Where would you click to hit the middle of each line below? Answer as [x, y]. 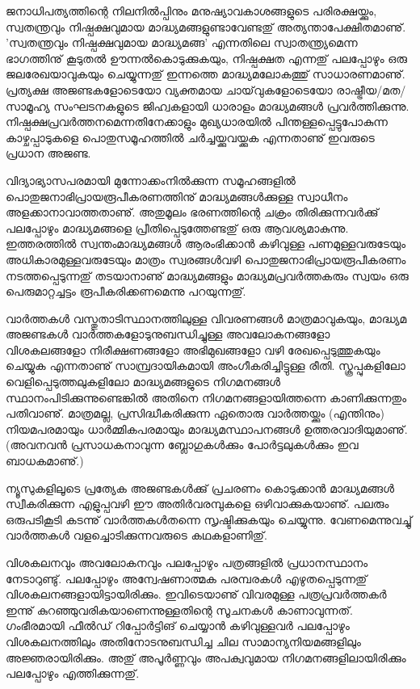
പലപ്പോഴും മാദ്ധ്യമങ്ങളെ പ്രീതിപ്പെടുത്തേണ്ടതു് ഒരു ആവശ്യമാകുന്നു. [177, 227]
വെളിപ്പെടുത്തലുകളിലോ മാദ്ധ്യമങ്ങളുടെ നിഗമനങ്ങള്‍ [143, 382]
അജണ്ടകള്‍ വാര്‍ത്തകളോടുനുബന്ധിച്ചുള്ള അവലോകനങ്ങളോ [168, 334]
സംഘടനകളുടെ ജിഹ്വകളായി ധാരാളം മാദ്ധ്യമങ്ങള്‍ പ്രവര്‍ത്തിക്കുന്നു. [231, 105]
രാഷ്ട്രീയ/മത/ [371, 89]
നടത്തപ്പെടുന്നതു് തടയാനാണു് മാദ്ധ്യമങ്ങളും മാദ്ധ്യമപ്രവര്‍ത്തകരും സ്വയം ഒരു [207, 275]
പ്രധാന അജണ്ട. [48, 153]
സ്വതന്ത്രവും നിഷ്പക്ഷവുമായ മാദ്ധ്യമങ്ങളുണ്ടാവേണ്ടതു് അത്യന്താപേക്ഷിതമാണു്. [206, 26]
